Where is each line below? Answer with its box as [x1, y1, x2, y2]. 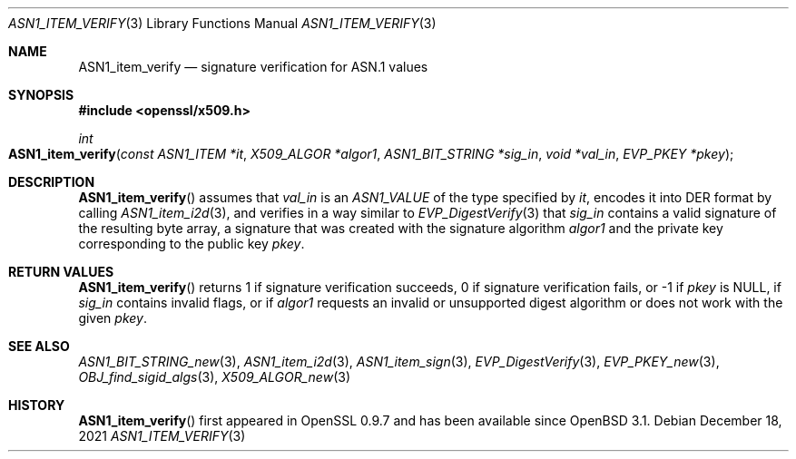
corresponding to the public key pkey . [78, 236, 305, 251]
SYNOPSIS [8, 87, 74, 103]
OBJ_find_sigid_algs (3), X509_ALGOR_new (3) [78, 369, 351, 385]
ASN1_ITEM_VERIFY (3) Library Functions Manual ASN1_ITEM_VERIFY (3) [8, 15, 437, 31]
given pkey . [78, 310, 147, 326]
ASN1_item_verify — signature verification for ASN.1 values [78, 59, 428, 74]
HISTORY [8, 397, 65, 413]
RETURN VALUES [8, 264, 114, 279]
